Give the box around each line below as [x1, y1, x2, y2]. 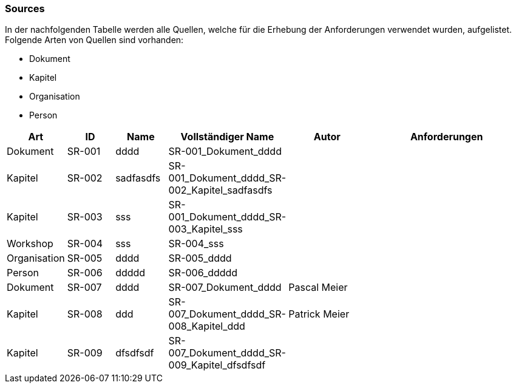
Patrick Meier [288, 308, 350, 321]
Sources [5, 2, 45, 15]
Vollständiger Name [180, 131, 274, 143]
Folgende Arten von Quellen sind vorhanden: [5, 35, 184, 46]
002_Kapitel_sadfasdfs [168, 184, 273, 197]
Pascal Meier [288, 281, 348, 294]
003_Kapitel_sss [168, 223, 243, 236]
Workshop [7, 237, 53, 250]
